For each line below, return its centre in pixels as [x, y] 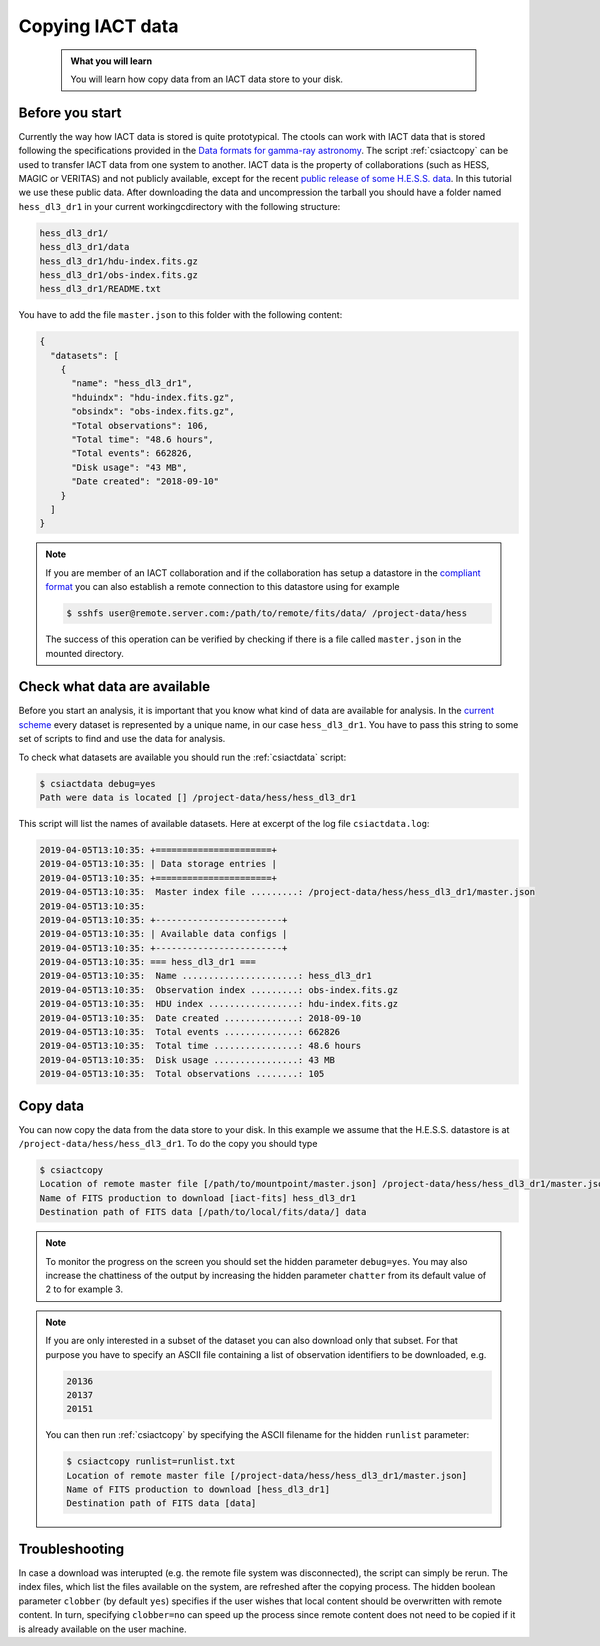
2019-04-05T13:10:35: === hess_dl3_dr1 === [148, 962]
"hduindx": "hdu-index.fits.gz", [153, 397]
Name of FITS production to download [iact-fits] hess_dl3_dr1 [198, 1198]
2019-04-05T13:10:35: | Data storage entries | [158, 864]
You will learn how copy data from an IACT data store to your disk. [207, 79]
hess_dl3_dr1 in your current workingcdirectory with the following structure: [179, 206]
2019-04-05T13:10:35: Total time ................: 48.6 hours [200, 1046]
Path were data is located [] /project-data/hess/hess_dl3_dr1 [198, 797]
